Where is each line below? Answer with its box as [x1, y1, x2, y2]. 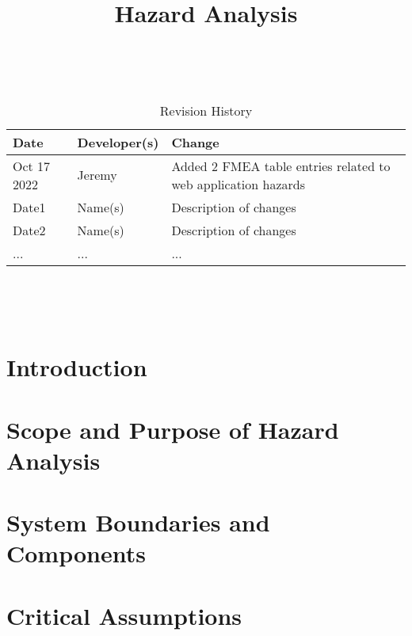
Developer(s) [77, 132, 159, 151]
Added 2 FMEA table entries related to [171, 156, 391, 175]
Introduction [6, 351, 147, 383]
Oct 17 [13, 156, 51, 175]
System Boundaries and [6, 506, 270, 539]
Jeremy [77, 166, 117, 185]
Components [6, 537, 146, 569]
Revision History [159, 101, 253, 120]
